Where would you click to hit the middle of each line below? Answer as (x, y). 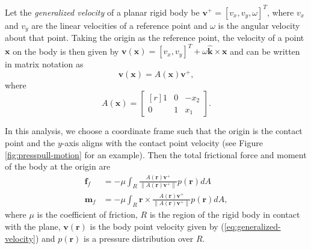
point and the (30, 142)
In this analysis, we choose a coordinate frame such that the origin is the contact (154, 131)
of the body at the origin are (58, 166)
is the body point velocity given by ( (157, 226)
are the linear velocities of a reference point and (119, 25)
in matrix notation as (44, 64)
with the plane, (33, 226)
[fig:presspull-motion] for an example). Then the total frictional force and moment (156, 154)
